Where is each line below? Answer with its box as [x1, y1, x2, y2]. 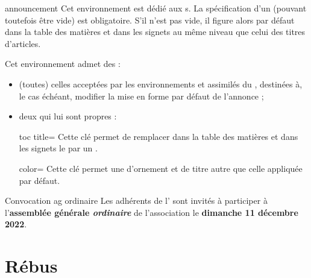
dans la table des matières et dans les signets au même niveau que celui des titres [5, 25, 306, 38]
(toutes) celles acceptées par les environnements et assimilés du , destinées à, [19, 77, 303, 90]
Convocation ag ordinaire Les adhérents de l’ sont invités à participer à [5, 194, 268, 207]
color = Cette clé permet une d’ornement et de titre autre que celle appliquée [19, 162, 303, 174]
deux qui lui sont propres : [19, 110, 117, 122]
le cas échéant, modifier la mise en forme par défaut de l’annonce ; [19, 89, 264, 102]
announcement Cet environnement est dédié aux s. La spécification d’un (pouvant [5, 2, 307, 14]
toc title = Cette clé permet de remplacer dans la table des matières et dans [19, 130, 298, 142]
